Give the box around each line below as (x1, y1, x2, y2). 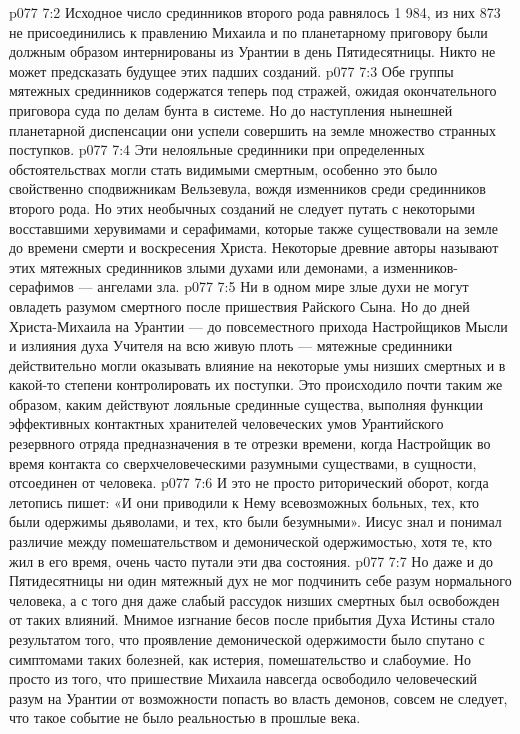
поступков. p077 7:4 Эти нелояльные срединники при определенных (9, 139, 425, 160)
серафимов (9, 276, 74, 297)
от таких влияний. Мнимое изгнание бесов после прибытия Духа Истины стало (9, 609, 495, 630)
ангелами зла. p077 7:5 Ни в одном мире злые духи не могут (97, 276, 469, 297)
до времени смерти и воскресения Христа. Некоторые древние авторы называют (9, 237, 499, 258)
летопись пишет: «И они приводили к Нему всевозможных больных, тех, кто (9, 491, 480, 512)
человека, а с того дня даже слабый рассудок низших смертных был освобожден (9, 589, 500, 610)
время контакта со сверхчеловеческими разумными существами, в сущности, (9, 452, 477, 473)
